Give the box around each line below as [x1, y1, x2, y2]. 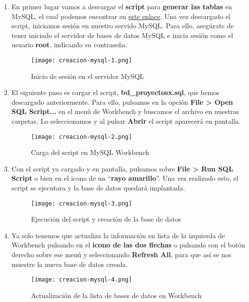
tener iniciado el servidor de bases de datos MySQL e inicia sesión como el [11, 30, 233, 40]
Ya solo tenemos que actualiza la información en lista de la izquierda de [11, 230, 225, 240]
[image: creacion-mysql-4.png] [31, 276, 132, 283]
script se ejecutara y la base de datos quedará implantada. [11, 183, 185, 193]
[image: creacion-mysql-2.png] [31, 133, 132, 140]
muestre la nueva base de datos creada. [11, 259, 128, 269]
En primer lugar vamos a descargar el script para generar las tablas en [11, 1, 232, 11]
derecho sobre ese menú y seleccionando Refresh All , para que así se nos [11, 249, 231, 260]
